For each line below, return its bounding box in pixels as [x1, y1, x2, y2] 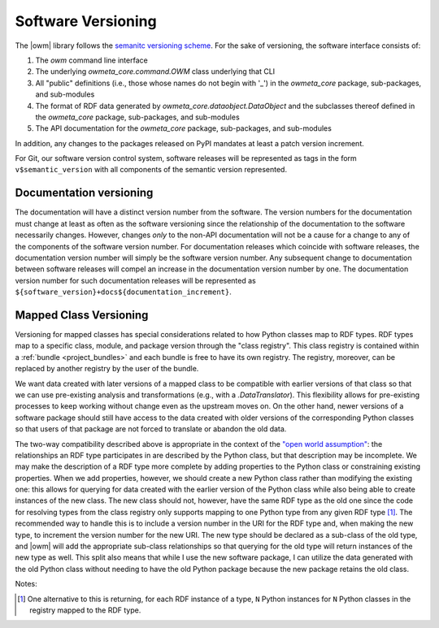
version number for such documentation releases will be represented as [15, 275, 256, 285]
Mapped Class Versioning [15, 308, 149, 322]
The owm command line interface [35, 55, 148, 65]
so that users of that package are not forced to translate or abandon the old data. [15, 424, 287, 434]
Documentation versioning [15, 186, 154, 200]
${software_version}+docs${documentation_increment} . [15, 287, 232, 297]
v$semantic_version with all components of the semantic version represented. [15, 165, 288, 175]
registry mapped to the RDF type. [29, 605, 141, 615]
